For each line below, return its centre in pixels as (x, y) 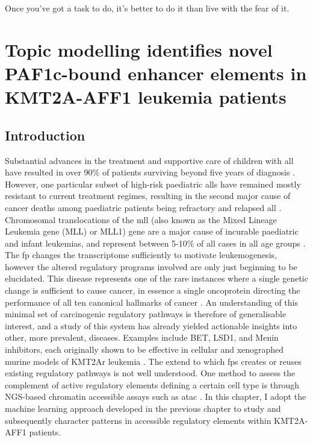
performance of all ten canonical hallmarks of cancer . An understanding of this (151, 302)
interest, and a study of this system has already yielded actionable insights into (151, 325)
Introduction (45, 135)
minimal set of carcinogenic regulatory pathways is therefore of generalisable (146, 314)
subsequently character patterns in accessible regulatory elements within (138, 420)
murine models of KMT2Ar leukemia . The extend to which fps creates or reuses (153, 361)
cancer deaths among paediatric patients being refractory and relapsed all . (143, 207)
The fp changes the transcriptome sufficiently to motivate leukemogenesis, (141, 255)
